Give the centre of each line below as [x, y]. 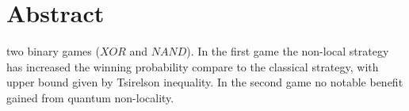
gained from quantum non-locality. [90, 97]
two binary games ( [53, 51]
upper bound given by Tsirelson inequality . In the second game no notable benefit [205, 82]
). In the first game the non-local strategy [288, 51]
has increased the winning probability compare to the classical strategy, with [193, 66]
